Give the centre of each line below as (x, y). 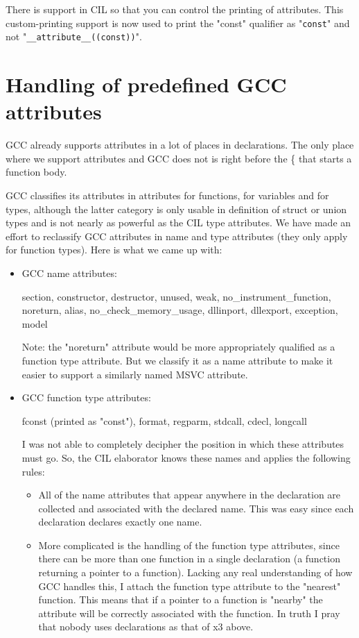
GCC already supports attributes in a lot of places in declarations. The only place (180, 145)
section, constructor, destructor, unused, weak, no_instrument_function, (176, 296)
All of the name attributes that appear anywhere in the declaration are (190, 495)
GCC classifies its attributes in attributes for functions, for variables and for (167, 195)
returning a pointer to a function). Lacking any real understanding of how (195, 572)
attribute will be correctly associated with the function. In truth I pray (189, 613)
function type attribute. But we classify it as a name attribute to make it (177, 360)
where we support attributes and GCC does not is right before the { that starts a (179, 158)
